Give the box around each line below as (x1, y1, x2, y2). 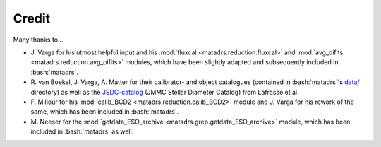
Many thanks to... (13, 35, 64, 44)
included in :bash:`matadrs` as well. (30, 127, 134, 136)
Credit (13, 11, 51, 26)
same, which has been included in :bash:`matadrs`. (30, 107, 179, 116)
